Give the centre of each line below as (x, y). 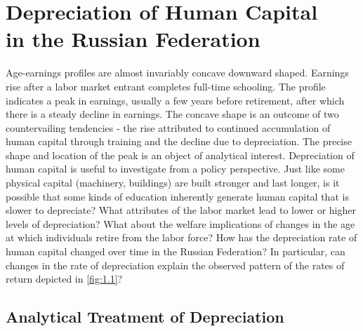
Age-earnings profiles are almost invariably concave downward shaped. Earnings (177, 73)
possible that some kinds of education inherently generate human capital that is (177, 196)
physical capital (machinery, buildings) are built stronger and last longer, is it (173, 183)
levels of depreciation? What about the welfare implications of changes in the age (180, 223)
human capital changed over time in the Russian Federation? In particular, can (176, 251)
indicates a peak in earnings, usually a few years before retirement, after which (175, 100)
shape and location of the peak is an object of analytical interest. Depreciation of (180, 155)
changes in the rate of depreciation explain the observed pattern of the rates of (175, 265)
